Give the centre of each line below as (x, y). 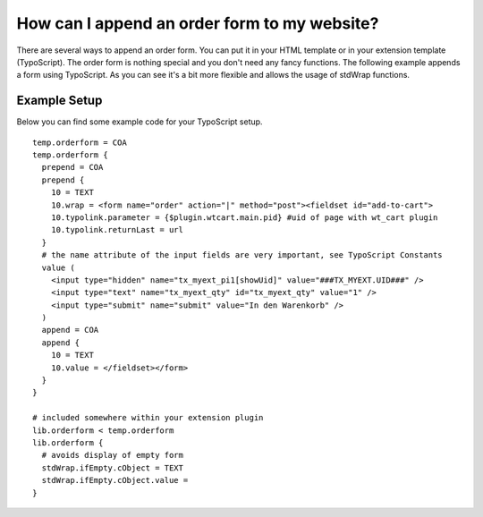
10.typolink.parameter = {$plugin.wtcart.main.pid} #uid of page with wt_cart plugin (244, 217)
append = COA (70, 330)
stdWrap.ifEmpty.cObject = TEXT (112, 468)
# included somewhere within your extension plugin (148, 418)
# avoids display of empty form (112, 455)
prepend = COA (72, 167)
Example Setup (59, 101)
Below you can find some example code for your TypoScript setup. (140, 122)
